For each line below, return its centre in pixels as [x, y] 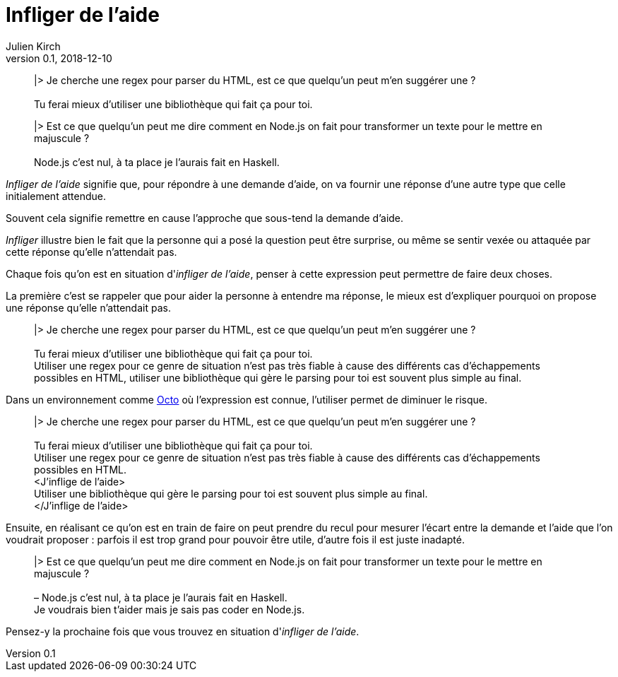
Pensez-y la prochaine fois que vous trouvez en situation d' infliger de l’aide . [183, 631]
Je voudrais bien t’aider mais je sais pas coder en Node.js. [170, 609]
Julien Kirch [33, 46]
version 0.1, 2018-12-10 [59, 58]
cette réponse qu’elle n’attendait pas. [91, 252]
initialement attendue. [56, 196]
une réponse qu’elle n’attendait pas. [88, 307]
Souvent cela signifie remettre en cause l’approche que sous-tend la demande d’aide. [205, 218]
